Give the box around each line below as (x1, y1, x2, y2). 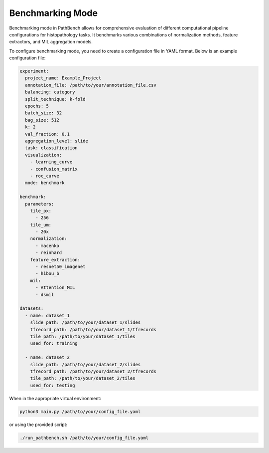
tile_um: (30, 222, 52, 227)
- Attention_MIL (35, 285, 75, 290)
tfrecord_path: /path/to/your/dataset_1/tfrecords (30, 327, 156, 332)
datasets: (19, 306, 44, 311)
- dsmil (35, 292, 54, 297)
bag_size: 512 (25, 117, 60, 123)
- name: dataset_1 (25, 312, 70, 318)
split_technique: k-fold (25, 96, 86, 102)
